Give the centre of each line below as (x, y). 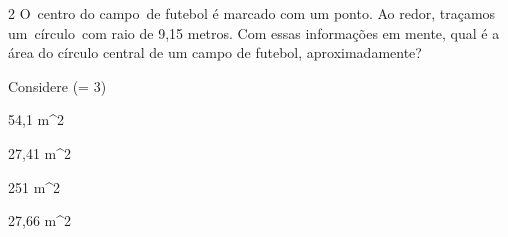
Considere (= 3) (57, 85)
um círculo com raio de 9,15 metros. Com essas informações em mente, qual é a (254, 32)
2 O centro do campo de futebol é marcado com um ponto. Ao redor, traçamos (252, 13)
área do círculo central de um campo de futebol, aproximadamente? (215, 52)
